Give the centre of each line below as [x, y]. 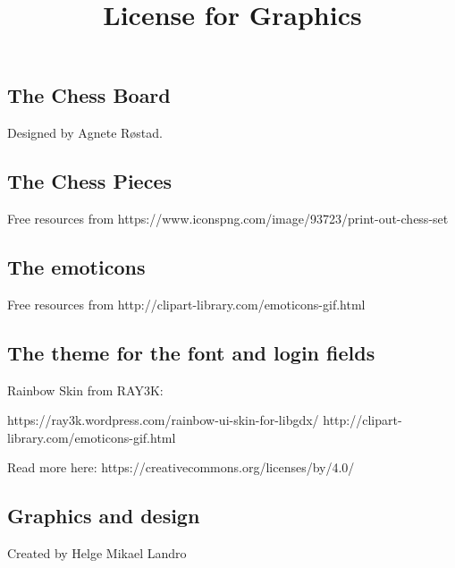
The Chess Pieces [89, 181]
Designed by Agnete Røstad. [85, 133]
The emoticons [76, 266]
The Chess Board [89, 95]
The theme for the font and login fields [191, 352]
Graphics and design [104, 516]
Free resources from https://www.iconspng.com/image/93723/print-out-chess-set [228, 218]
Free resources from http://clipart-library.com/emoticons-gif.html [186, 304]
